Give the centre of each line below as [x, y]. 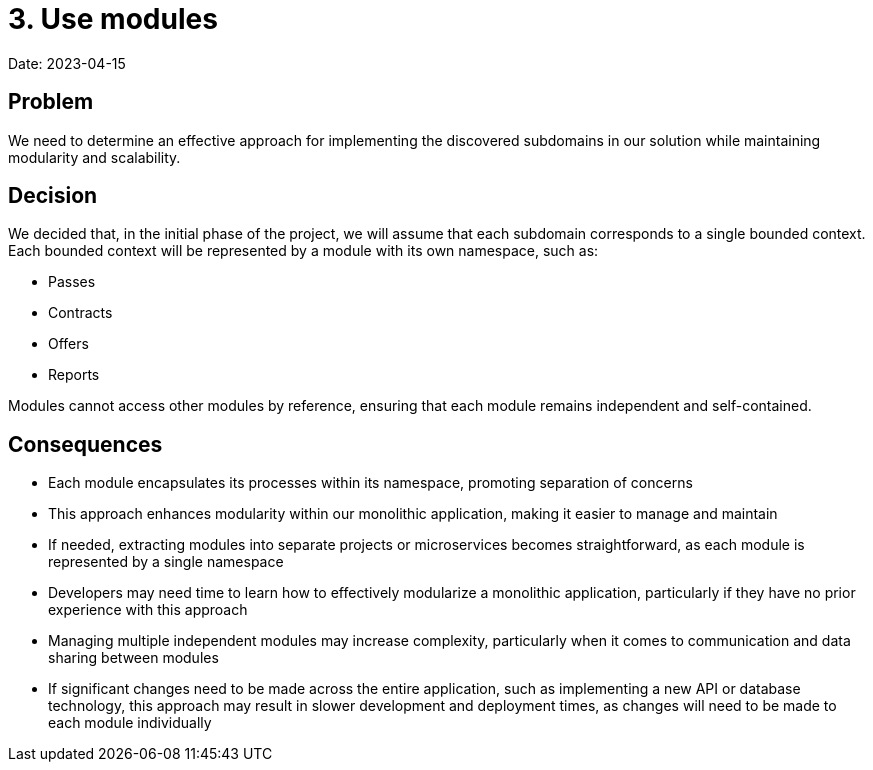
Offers [68, 344]
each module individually [130, 723]
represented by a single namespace [166, 562]
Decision [53, 196]
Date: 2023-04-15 [67, 63]
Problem [51, 102]
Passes [72, 282]
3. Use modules [113, 19]
